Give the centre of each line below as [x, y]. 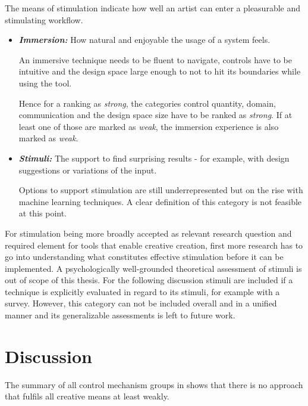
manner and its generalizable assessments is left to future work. [120, 315]
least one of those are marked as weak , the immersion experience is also [149, 126]
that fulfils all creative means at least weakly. [87, 396]
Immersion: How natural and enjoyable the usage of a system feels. [144, 40]
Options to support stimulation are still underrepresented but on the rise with [161, 190]
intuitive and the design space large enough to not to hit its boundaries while [160, 71]
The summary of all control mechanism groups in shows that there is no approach [154, 384]
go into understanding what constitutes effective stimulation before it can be [144, 257]
